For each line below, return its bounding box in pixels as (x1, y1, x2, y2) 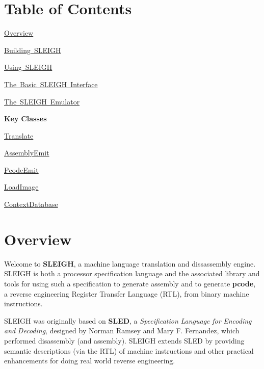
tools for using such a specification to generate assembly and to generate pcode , (4, 278, 256, 288)
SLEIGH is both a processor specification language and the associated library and (4, 268, 260, 279)
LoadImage (4, 181, 39, 192)
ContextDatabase (4, 199, 58, 209)
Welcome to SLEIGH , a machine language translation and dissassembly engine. (4, 258, 256, 269)
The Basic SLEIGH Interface (4, 78, 98, 89)
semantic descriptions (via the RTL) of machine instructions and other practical (4, 345, 254, 356)
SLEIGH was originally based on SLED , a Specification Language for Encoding (4, 315, 252, 326)
